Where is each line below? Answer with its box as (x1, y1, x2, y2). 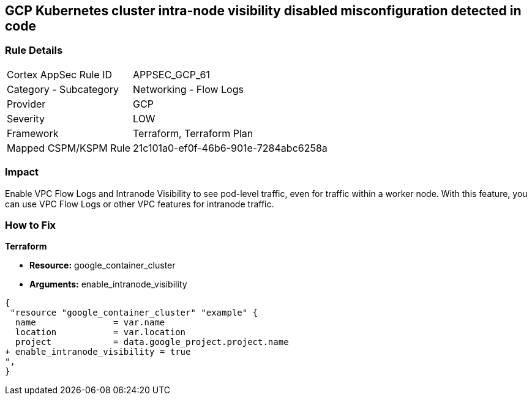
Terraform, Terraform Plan (133, 127, 253, 139)
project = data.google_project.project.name (15, 337, 289, 347)
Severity (7, 112, 45, 125)
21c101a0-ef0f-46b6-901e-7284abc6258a (133, 141, 328, 154)
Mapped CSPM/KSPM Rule (7, 141, 131, 154)
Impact (5, 166, 39, 179)
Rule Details (5, 44, 63, 57)
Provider (7, 97, 46, 110)
